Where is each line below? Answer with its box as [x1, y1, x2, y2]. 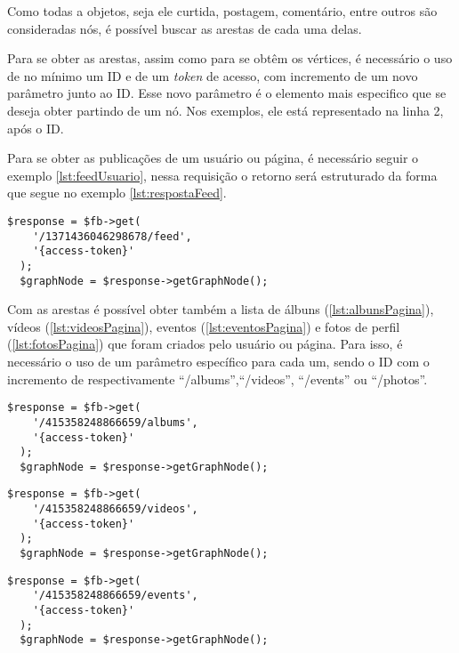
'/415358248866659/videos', [32, 503, 198, 516]
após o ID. [7, 118, 64, 137]
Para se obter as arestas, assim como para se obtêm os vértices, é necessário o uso [7, 49, 453, 68]
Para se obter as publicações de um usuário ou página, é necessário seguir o [7, 149, 419, 167]
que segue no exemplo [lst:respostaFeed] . [7, 183, 227, 202]
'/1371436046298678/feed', [32, 230, 192, 243]
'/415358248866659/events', [32, 589, 198, 602]
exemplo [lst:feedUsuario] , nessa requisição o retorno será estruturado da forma [7, 165, 438, 184]
